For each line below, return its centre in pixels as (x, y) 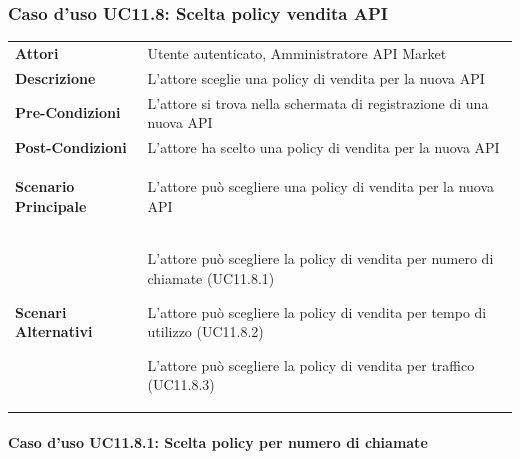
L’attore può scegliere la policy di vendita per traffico (311, 364)
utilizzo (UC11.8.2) (205, 331)
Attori (37, 52)
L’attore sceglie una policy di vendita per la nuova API (316, 77)
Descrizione (55, 77)
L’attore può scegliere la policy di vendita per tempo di (317, 311)
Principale (51, 205)
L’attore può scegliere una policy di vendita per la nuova (321, 185)
